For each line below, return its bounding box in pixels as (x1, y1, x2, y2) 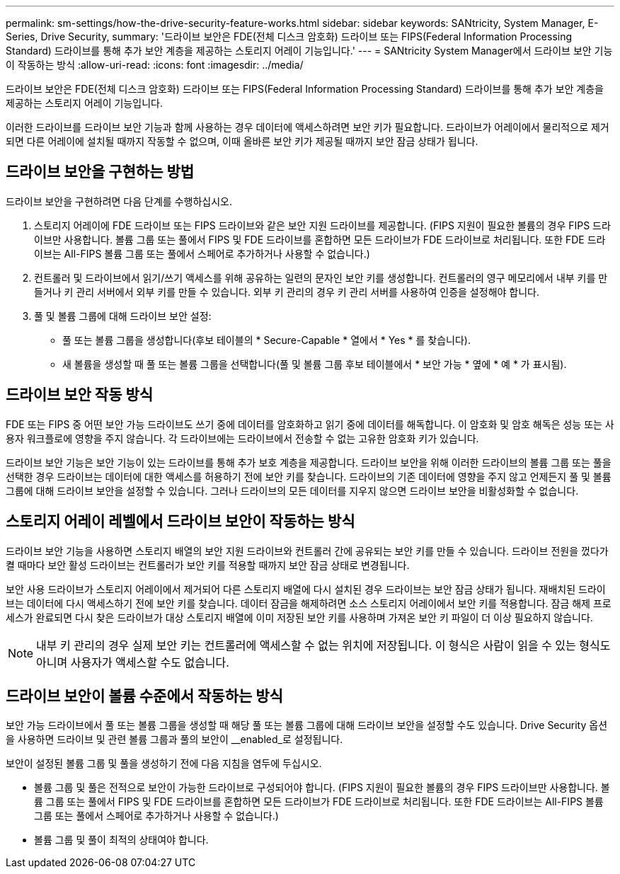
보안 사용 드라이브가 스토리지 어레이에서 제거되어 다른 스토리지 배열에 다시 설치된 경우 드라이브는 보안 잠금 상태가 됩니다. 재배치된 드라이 (6, 582, 606, 595)
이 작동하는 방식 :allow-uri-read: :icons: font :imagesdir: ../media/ (6, 59, 304, 71)
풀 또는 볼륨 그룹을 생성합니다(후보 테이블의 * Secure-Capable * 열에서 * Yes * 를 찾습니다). (62, 333, 471, 346)
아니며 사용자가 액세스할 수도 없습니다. (36, 655, 229, 669)
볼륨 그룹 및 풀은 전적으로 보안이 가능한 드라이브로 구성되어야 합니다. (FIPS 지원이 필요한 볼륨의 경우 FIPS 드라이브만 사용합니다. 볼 (34, 781, 610, 794)
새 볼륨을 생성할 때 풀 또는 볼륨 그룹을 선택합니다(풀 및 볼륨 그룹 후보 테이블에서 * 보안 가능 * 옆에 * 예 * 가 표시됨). (62, 357, 567, 370)
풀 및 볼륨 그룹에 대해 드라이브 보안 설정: (34, 309, 212, 322)
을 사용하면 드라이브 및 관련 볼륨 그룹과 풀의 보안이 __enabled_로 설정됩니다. (6, 733, 343, 746)
